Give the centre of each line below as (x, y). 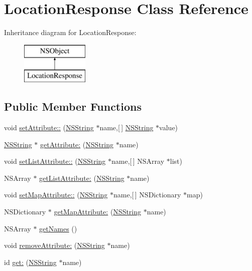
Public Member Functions (73, 106)
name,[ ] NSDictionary (147, 195)
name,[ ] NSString (127, 127)
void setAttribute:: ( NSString (49, 127)
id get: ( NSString (30, 262)
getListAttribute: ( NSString (82, 178)
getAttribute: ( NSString (77, 144)
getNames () (58, 228)
